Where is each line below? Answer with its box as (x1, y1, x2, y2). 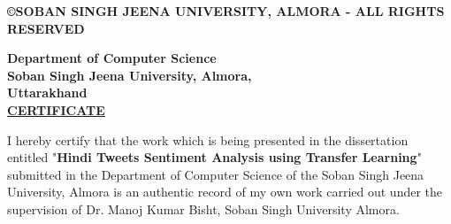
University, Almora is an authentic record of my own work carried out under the (7, 182, 443, 201)
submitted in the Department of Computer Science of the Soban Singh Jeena (7, 165, 424, 183)
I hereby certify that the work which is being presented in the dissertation (7, 130, 409, 149)
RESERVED (7, 19, 85, 37)
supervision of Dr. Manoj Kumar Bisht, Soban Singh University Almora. (7, 199, 400, 218)
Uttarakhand (7, 83, 88, 102)
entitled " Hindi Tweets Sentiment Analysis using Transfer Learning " (7, 148, 422, 166)
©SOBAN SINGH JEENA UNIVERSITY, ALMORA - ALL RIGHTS (7, 2, 445, 19)
